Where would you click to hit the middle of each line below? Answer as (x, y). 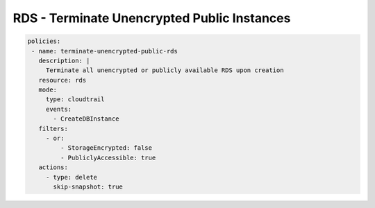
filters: (53, 129)
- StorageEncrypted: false (106, 148)
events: (59, 109)
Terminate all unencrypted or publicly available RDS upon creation (165, 70)
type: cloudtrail (75, 99)
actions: (53, 167)
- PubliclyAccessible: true (108, 157)
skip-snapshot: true (88, 187)
